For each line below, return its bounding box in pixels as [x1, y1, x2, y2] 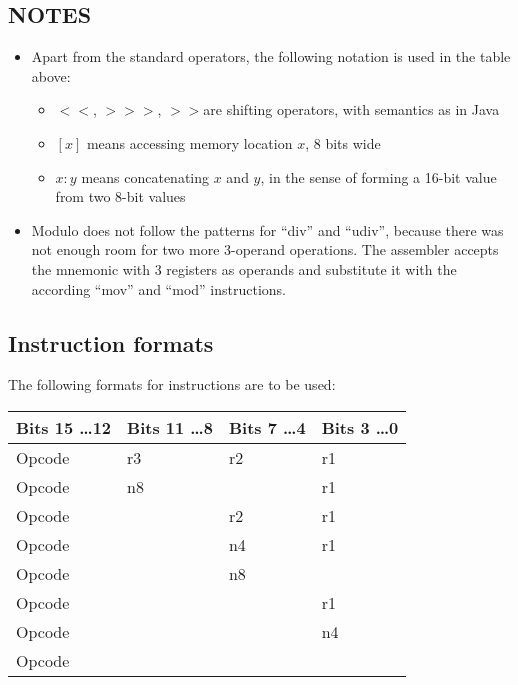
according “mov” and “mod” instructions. [31, 278, 286, 299]
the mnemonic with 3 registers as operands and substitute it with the [31, 258, 457, 279]
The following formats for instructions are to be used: [8, 374, 336, 395]
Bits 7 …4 [228, 415, 306, 439]
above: [31, 65, 71, 86]
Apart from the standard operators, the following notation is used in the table [31, 46, 511, 67]
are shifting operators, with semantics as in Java [203, 99, 500, 120]
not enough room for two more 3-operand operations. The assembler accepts [31, 239, 499, 260]
